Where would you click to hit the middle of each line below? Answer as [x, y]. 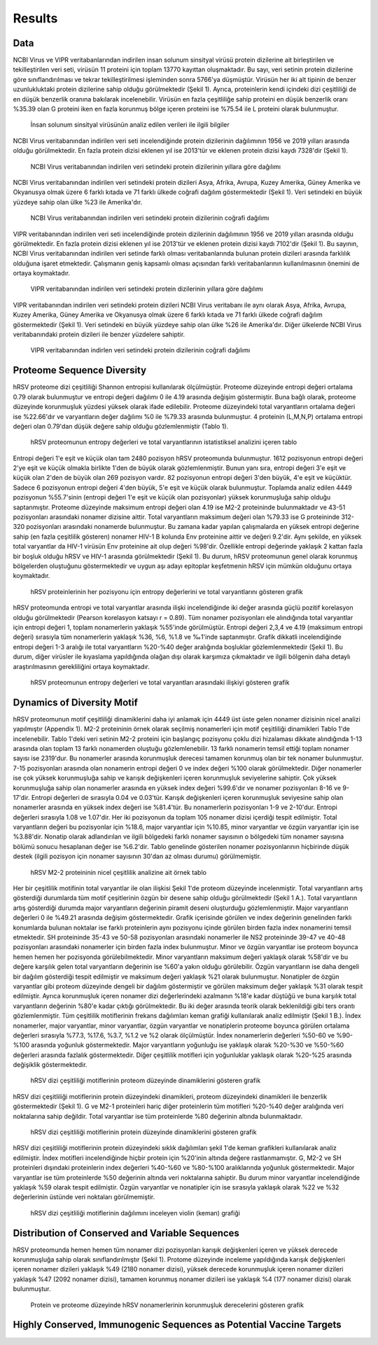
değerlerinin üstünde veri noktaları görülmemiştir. [84, 1197]
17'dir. [22, 797]
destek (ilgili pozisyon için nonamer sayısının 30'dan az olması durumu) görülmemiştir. [137, 856]
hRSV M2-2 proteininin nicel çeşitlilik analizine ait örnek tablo [118, 872]
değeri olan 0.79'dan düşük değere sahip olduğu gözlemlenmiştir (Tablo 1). [121, 426]
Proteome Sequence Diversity [80, 370]
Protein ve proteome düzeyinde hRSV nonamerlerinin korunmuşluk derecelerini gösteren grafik [167, 1305]
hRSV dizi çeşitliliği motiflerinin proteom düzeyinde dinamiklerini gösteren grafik [146, 1081]
